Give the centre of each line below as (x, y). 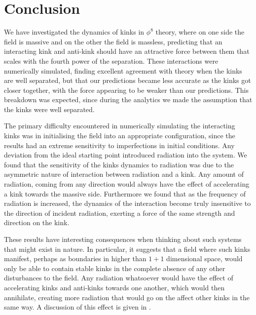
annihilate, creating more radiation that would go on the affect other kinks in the (127, 297)
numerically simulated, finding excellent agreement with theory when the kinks (123, 70)
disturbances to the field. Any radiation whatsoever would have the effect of (119, 278)
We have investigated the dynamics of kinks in (74, 32)
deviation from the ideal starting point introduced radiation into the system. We (126, 155)
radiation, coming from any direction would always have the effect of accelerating (127, 184)
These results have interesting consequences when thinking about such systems (123, 239)
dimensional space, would (204, 258)
